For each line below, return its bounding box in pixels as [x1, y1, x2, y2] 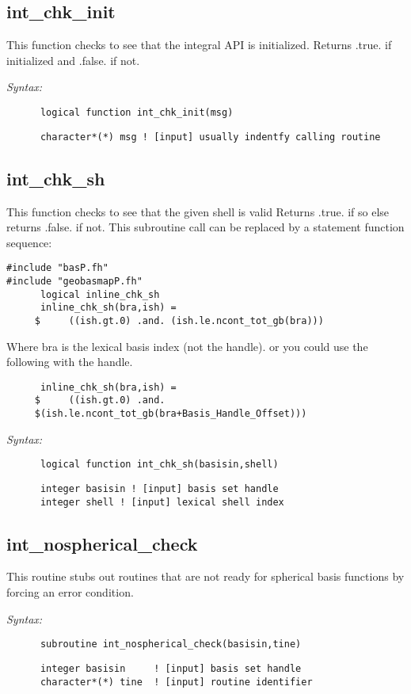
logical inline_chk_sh [40, 288, 160, 300]
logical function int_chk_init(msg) [40, 106, 234, 118]
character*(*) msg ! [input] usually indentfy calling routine [40, 131, 381, 143]
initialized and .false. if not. [6, 51, 140, 68]
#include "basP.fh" [6, 262, 108, 274]
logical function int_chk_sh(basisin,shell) [40, 459, 279, 471]
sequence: [6, 234, 52, 250]
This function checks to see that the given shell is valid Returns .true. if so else [6, 203, 390, 219]
